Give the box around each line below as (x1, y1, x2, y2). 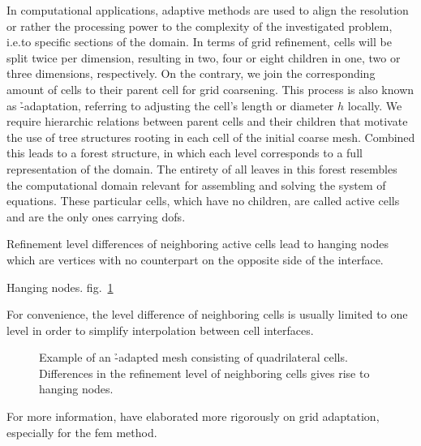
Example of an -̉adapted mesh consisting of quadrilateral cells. (39, 349, 348, 366)
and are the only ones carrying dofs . (6, 208, 186, 225)
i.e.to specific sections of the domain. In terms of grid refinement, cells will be (6, 33, 392, 50)
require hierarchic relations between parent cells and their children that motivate (6, 113, 408, 130)
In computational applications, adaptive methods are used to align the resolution (6, 2, 409, 18)
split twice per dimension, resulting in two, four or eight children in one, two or (6, 49, 401, 66)
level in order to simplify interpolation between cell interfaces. (6, 321, 314, 338)
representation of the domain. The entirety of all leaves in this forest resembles (6, 160, 397, 177)
